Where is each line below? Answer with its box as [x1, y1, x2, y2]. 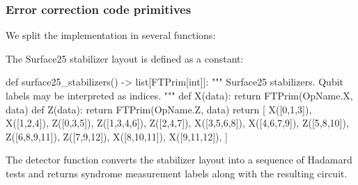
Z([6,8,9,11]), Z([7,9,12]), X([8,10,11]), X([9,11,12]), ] [6, 129, 228, 143]
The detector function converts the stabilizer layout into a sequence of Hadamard [6, 152, 352, 167]
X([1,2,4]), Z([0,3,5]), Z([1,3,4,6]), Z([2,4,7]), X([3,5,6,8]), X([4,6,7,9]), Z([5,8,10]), [6, 115, 349, 130]
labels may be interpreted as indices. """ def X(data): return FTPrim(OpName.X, [6, 88, 353, 102]
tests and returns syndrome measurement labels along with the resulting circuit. [6, 166, 348, 180]
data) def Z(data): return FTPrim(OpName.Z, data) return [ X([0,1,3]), [6, 102, 312, 116]
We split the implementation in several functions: [6, 28, 216, 42]
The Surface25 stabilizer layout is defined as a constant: [6, 51, 244, 65]
